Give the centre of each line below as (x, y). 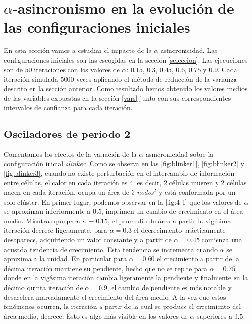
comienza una (222, 240)
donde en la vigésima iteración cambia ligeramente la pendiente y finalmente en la (126, 278)
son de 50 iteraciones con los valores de (62, 69)
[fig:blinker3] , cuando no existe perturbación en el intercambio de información (119, 173)
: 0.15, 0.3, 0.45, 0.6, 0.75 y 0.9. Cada (182, 69)
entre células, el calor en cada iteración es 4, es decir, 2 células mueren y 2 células (125, 182)
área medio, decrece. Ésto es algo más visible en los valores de (96, 315)
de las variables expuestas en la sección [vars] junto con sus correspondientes (118, 98)
